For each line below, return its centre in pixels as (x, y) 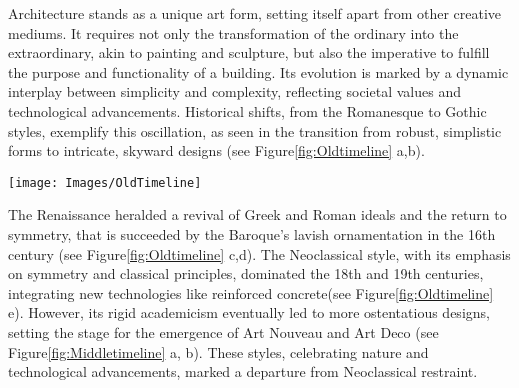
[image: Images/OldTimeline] (105, 182)
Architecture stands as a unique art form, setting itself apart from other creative (255, 13)
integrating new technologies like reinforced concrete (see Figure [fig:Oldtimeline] (251, 292)
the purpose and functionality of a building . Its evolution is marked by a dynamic (258, 71)
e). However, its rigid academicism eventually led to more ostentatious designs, (249, 312)
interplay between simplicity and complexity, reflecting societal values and (234, 91)
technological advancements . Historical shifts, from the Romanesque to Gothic (247, 110)
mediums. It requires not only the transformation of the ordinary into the (233, 32)
